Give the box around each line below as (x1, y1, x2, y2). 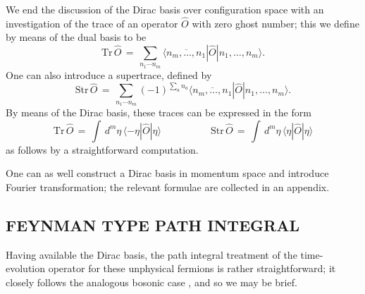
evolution (6, 261, 46, 276)
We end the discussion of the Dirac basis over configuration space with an (6, 2, 324, 16)
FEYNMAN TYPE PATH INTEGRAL (6, 214, 299, 235)
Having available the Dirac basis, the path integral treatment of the (6, 247, 297, 262)
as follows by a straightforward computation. (6, 142, 199, 157)
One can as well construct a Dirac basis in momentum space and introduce (6, 166, 329, 180)
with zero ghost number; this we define (192, 16, 359, 30)
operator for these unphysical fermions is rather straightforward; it (48, 261, 336, 276)
